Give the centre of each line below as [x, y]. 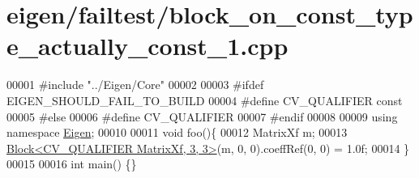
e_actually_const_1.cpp [148, 46]
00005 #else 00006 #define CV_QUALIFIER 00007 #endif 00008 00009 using [202, 116]
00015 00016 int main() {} [72, 164]
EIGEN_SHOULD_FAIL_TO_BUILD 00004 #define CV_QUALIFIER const [205, 100]
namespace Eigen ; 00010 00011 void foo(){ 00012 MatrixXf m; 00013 [177, 132]
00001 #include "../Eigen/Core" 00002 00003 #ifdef [135, 85]
